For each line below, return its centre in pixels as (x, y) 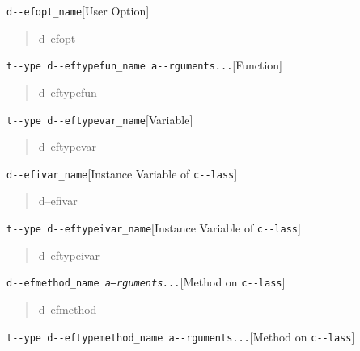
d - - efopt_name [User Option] (78, 10)
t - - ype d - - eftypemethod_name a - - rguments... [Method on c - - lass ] (181, 336)
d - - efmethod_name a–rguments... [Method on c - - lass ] (146, 282)
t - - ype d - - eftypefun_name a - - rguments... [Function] (144, 65)
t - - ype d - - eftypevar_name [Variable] (100, 119)
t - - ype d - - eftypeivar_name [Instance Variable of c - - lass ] (154, 228)
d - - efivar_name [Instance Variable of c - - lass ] (122, 173)
